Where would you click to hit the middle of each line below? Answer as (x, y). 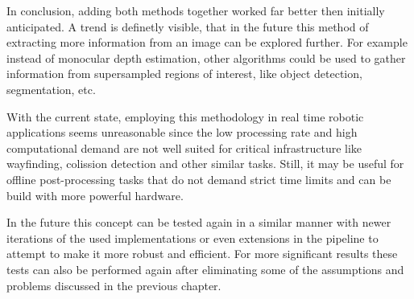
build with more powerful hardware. (95, 195)
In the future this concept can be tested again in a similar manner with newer (199, 222)
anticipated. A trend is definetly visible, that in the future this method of (188, 26)
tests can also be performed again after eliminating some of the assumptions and (205, 269)
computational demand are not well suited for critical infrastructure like (184, 147)
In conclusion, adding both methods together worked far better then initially (196, 10)
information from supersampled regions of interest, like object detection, (184, 74)
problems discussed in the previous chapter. (114, 285)
